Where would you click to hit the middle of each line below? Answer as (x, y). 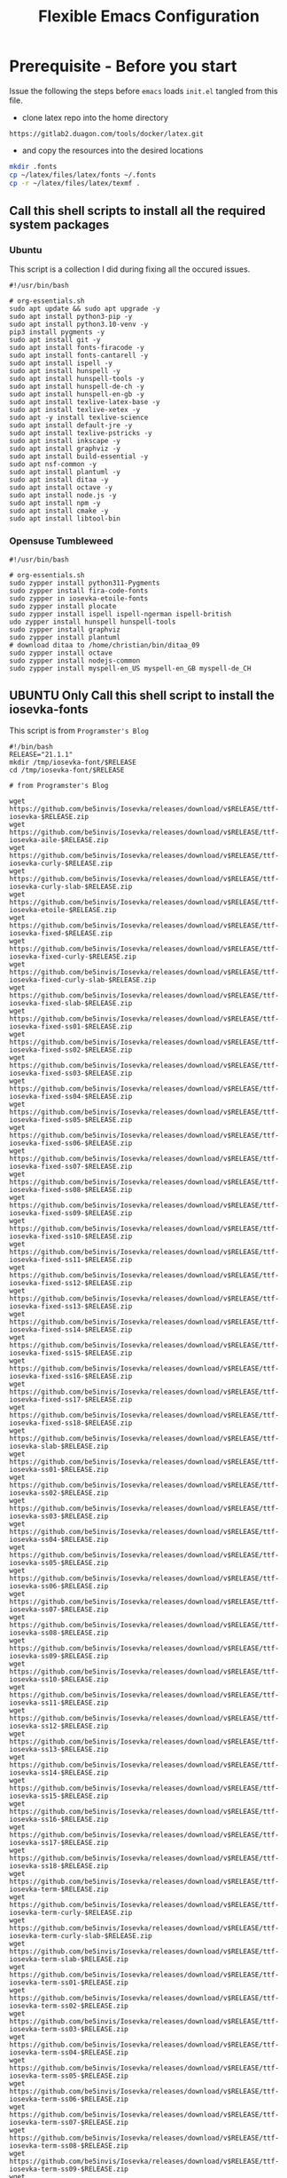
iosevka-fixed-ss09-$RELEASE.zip (71, 1213)
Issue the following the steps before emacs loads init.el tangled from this (143, 91)
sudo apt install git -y (55, 340)
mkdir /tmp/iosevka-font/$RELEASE (73, 763)
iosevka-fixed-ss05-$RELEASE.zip (71, 1120)
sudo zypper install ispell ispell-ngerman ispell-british (120, 614)
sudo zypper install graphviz (65, 629)
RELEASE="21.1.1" (41, 755)
